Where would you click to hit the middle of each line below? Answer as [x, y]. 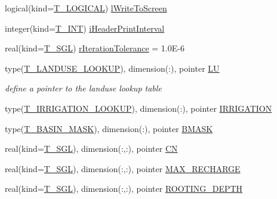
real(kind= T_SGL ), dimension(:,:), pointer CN [91, 149]
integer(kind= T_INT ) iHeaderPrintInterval [85, 28]
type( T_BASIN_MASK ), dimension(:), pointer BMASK [109, 128]
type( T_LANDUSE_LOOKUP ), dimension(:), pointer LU [112, 68]
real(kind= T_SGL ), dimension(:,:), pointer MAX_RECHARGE [123, 168]
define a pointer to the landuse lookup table [83, 88]
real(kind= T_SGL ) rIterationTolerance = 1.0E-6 [95, 48]
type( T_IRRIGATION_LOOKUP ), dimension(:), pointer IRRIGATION [138, 108]
